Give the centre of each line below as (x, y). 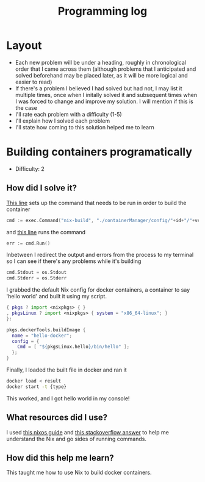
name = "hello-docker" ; (42, 336)
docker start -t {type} (37, 387)
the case (26, 107)
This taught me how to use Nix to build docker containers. (79, 473)
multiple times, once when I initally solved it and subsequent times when (106, 95)
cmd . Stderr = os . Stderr (37, 278)
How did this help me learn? (60, 458)
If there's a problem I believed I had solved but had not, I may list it (99, 88)
